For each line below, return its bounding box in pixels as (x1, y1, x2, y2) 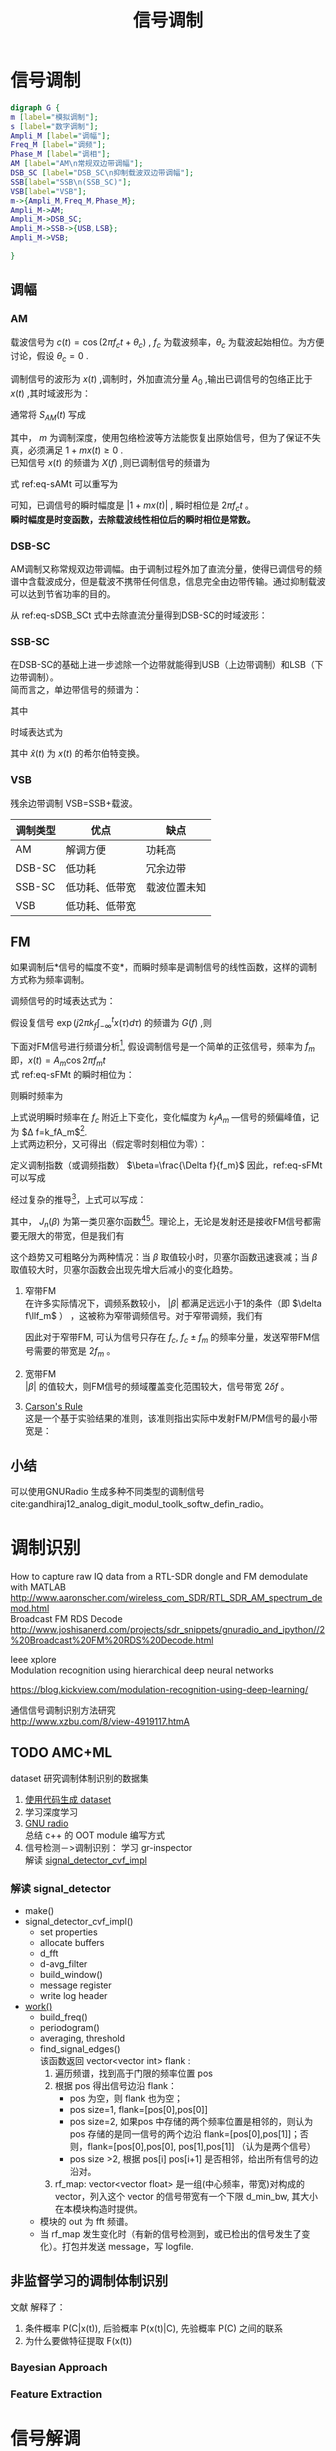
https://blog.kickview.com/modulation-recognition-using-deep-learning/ (10, 1683, 309, 1695)
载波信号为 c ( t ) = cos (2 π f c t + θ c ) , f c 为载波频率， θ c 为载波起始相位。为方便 (10, 336, 325, 350)
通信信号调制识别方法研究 (10, 1704, 116, 1716)
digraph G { (10, 102, 60, 113)
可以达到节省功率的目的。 (10, 587, 116, 600)
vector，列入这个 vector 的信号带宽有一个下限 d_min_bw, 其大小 (54, 2191, 318, 2203)
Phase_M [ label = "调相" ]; (10, 149, 111, 160)
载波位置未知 (145, 880, 207, 894)
